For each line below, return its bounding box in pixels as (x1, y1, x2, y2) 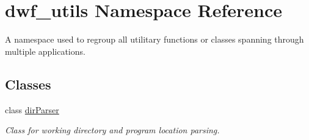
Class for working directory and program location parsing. (5, 124, 220, 136)
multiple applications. (5, 44, 85, 57)
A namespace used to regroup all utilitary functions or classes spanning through (5, 33, 304, 46)
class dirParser (5, 103, 59, 116)
